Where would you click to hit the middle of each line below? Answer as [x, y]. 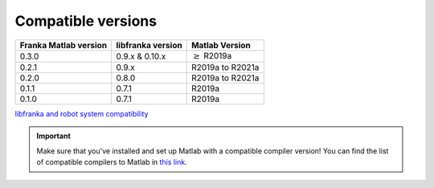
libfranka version [149, 45]
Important [54, 136]
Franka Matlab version [63, 45]
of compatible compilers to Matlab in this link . [112, 162]
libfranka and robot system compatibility [82, 113]
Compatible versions [86, 21]
